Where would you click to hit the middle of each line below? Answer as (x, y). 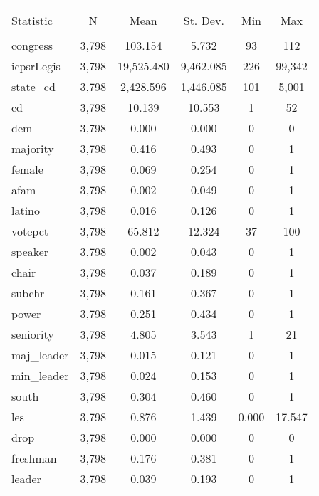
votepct (30, 231)
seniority (33, 334)
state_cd (33, 86)
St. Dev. (204, 20)
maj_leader (40, 355)
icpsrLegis (36, 66)
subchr (28, 293)
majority (33, 148)
